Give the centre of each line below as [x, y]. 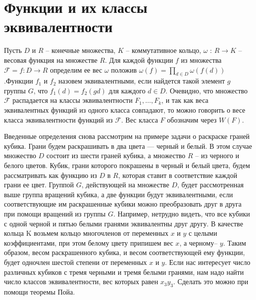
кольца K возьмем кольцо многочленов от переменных [86, 233]
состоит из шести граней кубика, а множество [116, 155]
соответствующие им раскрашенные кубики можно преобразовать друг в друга [123, 204]
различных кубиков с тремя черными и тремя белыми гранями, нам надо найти [124, 272]
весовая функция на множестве [51, 60]
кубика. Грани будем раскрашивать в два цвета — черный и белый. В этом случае [128, 146]
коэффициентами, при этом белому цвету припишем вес [89, 242]
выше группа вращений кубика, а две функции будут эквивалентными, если [119, 194]
